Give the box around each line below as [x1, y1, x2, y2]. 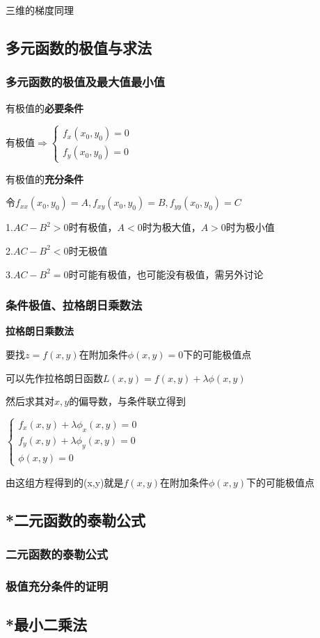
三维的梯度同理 [6, 3, 74, 17]
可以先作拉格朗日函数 [6, 370, 103, 385]
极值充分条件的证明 [6, 577, 109, 595]
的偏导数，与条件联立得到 [69, 394, 186, 408]
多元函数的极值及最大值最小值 [6, 73, 166, 90]
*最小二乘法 [6, 614, 88, 635]
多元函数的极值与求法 [6, 36, 152, 58]
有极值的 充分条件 [6, 171, 83, 186]
